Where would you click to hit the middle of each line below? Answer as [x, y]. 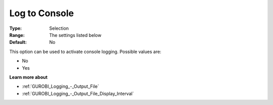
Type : [16, 28]
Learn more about [29, 77]
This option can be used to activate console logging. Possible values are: [85, 51]
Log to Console [42, 13]
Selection [59, 28]
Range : [17, 35]
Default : [18, 42]
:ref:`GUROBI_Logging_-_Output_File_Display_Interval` [78, 93]
